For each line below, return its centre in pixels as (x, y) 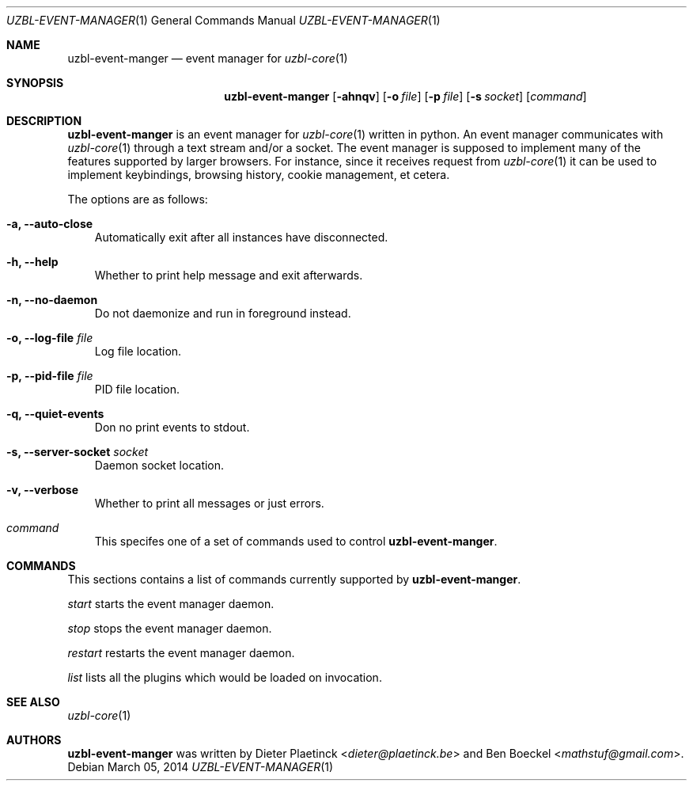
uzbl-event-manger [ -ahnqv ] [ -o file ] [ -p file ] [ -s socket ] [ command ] (405, 96)
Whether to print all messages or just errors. (209, 503)
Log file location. (138, 351)
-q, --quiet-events (55, 414)
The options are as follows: (138, 199)
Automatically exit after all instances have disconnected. (241, 237)
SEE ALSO (33, 702)
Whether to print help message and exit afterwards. (229, 275)
